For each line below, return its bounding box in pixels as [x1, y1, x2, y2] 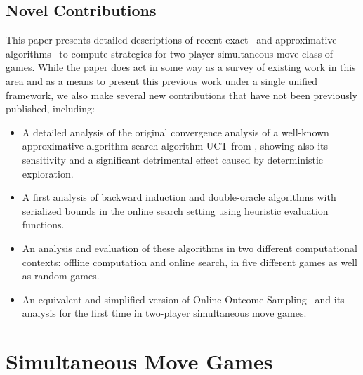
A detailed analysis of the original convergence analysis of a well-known [22, 124, 329, 139]
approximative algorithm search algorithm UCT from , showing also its [22, 138, 329, 153]
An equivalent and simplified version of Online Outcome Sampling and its [22, 291, 345, 306]
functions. [22, 217, 65, 232]
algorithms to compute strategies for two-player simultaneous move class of [6, 46, 334, 60]
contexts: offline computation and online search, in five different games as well [22, 254, 357, 269]
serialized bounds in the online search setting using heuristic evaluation [22, 203, 329, 218]
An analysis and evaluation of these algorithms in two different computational [22, 240, 357, 255]
